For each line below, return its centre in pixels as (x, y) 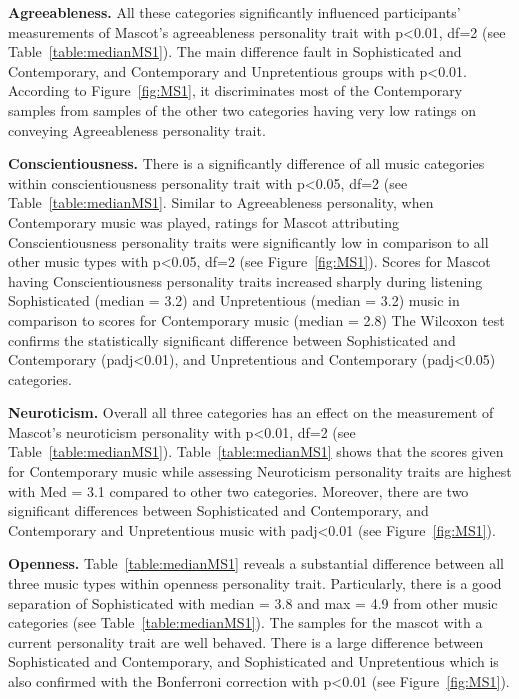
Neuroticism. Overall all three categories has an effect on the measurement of (251, 412)
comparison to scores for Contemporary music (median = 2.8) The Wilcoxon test (256, 319)
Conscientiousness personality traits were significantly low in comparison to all (248, 241)
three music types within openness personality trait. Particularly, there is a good (255, 583)
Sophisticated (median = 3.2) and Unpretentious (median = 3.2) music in (234, 300)
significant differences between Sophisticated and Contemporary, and (218, 510)
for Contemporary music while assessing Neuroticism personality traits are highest (260, 471)
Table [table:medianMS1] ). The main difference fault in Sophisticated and (235, 51)
